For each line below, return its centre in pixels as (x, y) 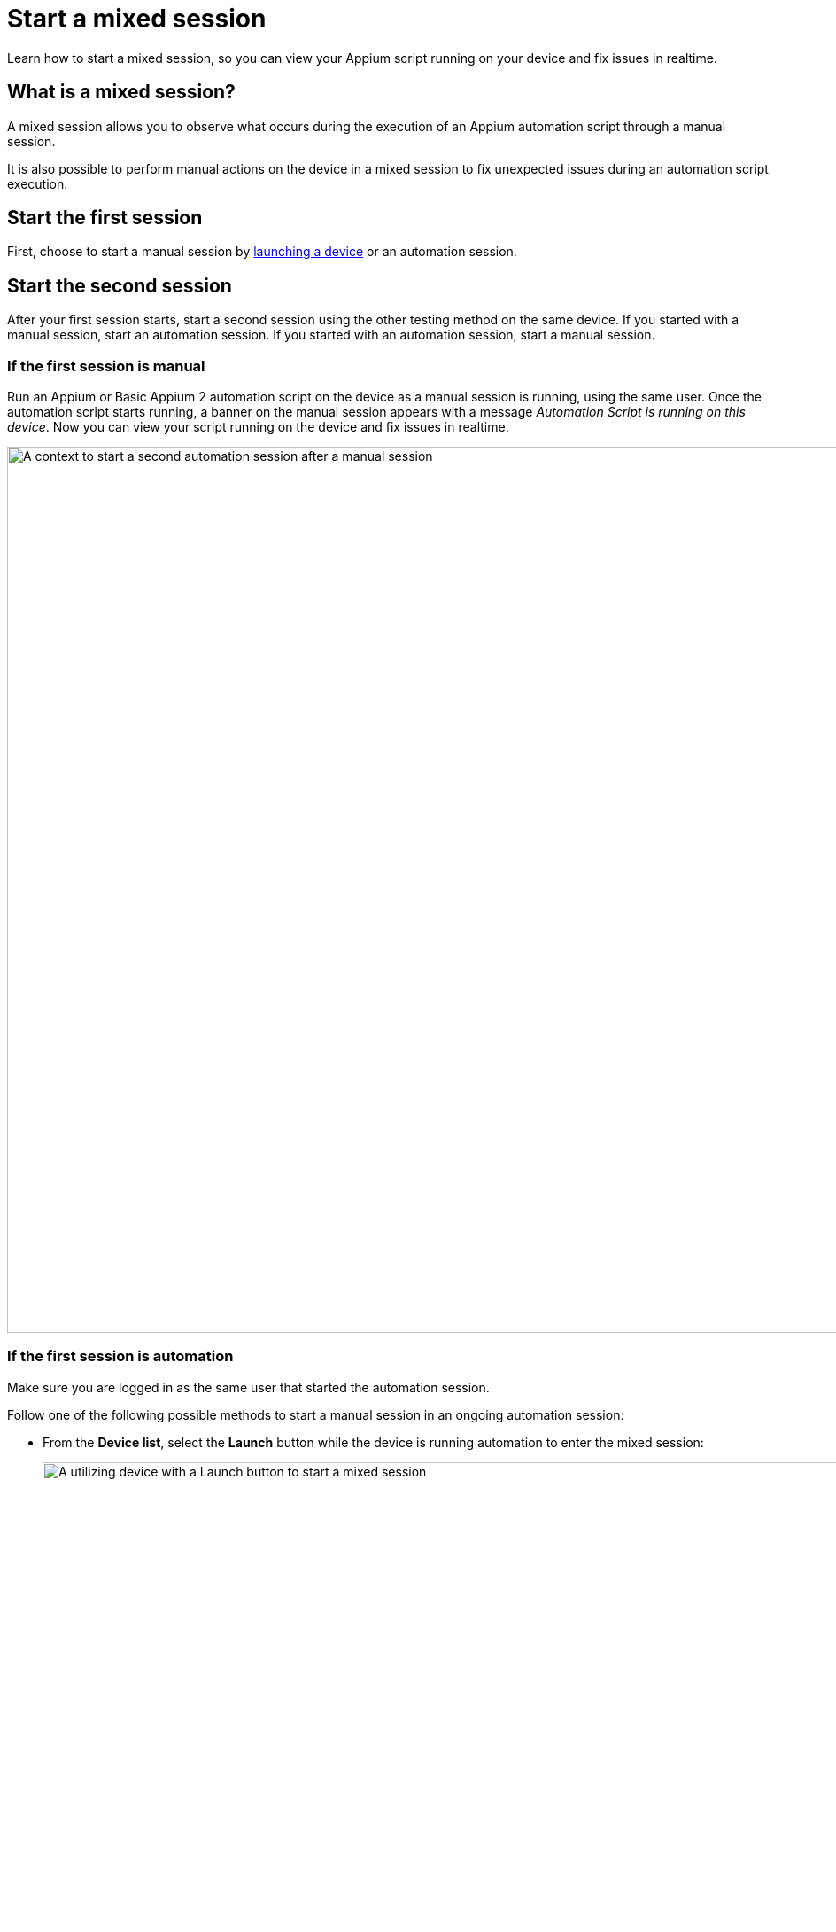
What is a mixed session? (121, 92)
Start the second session (120, 285)
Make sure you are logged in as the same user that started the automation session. (248, 1387)
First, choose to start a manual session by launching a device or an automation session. (262, 252)
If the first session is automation (120, 1356)
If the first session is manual (106, 366)
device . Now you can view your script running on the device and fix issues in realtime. (258, 427)
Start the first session (105, 218)
